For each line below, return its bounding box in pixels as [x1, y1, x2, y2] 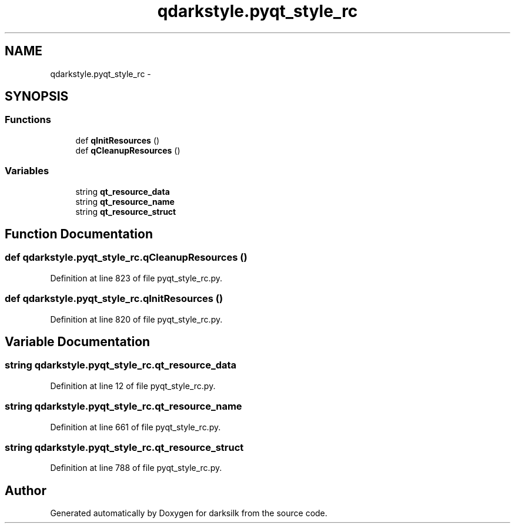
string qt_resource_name [75, 196, 175, 207]
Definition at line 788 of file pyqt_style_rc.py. [50, 463, 222, 473]
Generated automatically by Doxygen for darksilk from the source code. [50, 508, 327, 519]
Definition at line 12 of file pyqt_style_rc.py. [50, 380, 216, 391]
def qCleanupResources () [75, 145, 180, 155]
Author [5, 483, 46, 498]
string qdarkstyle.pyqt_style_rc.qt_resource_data [5, 359, 237, 371]
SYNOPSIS [5, 89, 69, 104]
